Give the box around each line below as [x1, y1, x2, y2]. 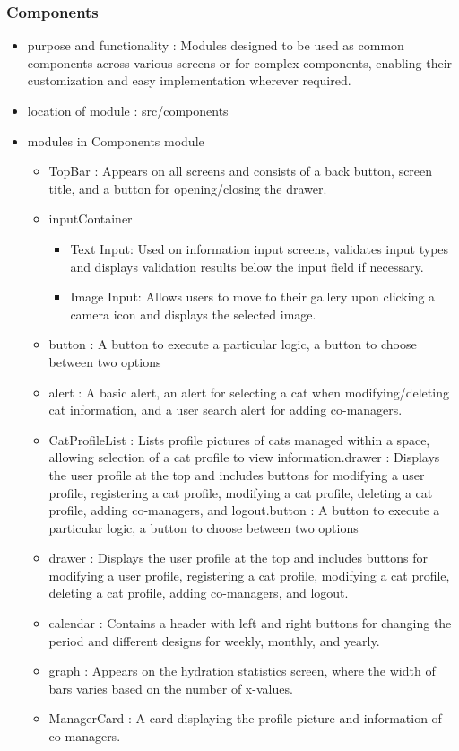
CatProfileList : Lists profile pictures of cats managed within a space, [48, 430, 430, 449]
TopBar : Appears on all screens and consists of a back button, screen [48, 162, 433, 180]
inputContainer [48, 209, 133, 228]
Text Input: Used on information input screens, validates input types [70, 239, 449, 258]
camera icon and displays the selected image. [70, 304, 316, 323]
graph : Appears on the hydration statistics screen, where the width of [48, 661, 436, 680]
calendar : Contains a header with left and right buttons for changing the [48, 614, 452, 633]
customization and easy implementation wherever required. [27, 71, 351, 90]
